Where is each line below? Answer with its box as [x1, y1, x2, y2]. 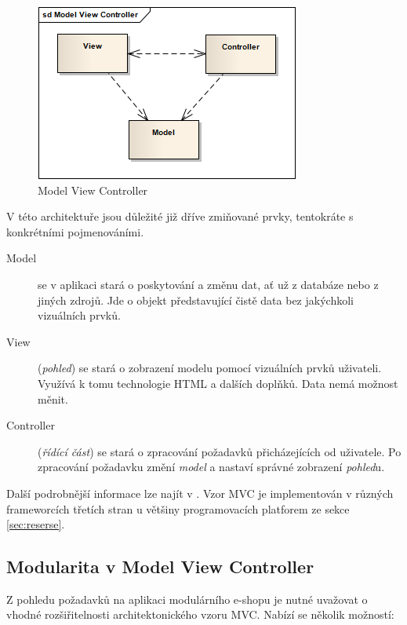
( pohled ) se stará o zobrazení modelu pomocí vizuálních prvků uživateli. [38, 360, 382, 376]
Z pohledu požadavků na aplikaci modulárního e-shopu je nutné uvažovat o [6, 590, 368, 607]
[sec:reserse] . [6, 516, 65, 532]
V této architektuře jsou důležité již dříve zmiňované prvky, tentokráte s [6, 208, 354, 225]
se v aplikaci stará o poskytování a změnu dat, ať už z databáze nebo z [38, 276, 379, 292]
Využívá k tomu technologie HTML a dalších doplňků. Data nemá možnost [38, 375, 398, 391]
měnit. [38, 390, 68, 407]
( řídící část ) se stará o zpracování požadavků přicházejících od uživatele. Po [38, 443, 402, 459]
